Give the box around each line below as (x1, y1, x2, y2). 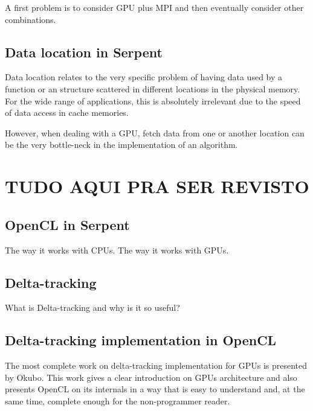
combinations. (5, 13, 56, 25)
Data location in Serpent (5, 42, 163, 61)
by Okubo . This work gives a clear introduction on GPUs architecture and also (5, 371, 297, 383)
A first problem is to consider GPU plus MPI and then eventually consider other (5, 1, 304, 13)
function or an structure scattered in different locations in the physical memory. (5, 82, 300, 95)
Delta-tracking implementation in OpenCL (5, 331, 277, 349)
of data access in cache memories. (5, 106, 129, 119)
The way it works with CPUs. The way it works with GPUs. (5, 243, 229, 256)
